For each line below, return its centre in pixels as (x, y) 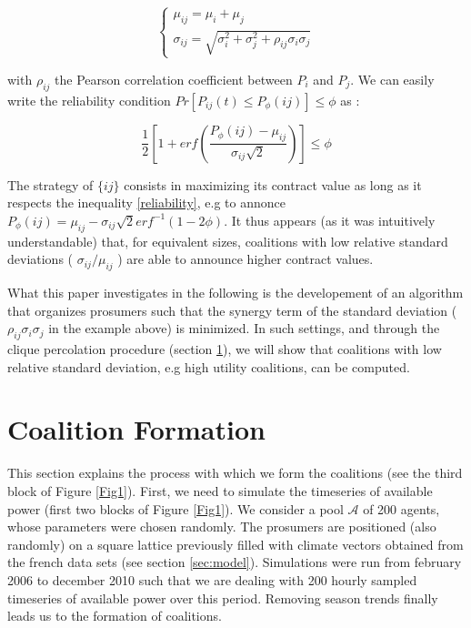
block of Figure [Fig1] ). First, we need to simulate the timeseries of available (220, 490)
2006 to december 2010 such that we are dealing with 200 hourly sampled (212, 579)
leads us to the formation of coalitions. (115, 616)
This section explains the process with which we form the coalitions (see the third (235, 473)
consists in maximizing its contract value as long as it (273, 184)
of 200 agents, (401, 508)
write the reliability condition (89, 100)
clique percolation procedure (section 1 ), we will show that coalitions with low (225, 349)
